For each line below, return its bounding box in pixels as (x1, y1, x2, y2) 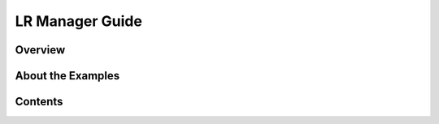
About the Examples (15, 69, 120, 83)
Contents (15, 95, 63, 109)
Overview (15, 43, 66, 57)
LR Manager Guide (15, 12, 142, 30)
